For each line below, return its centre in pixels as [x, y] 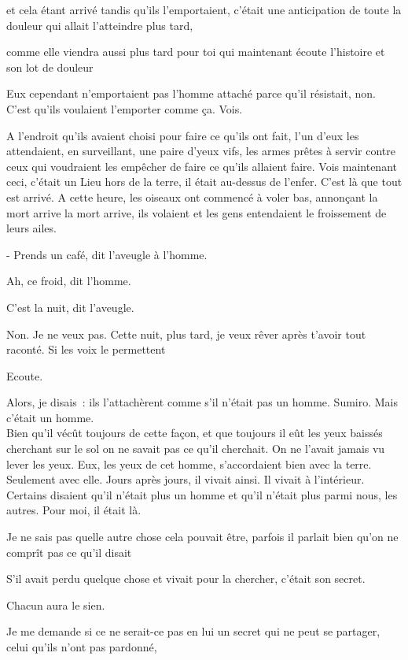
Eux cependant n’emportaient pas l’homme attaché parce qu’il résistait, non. [191, 93]
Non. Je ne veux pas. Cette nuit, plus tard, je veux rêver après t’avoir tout [186, 334]
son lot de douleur [50, 67]
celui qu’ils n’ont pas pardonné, [82, 647]
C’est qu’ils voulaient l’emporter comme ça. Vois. [125, 108]
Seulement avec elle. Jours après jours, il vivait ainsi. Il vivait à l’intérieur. [186, 479]
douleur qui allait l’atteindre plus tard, [100, 25]
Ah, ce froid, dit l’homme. [69, 281]
